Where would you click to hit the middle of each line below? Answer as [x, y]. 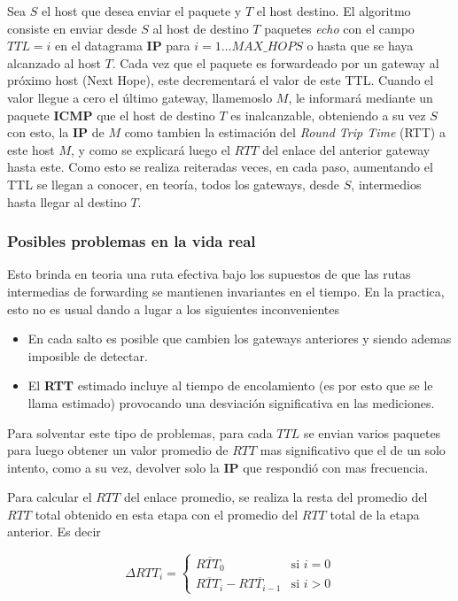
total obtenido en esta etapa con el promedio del [167, 514]
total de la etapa [375, 514]
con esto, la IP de [56, 132]
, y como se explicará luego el [151, 149]
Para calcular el [50, 497]
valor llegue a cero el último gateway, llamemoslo [140, 97]
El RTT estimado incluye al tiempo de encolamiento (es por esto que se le [230, 385]
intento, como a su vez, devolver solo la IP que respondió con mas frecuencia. [218, 467]
